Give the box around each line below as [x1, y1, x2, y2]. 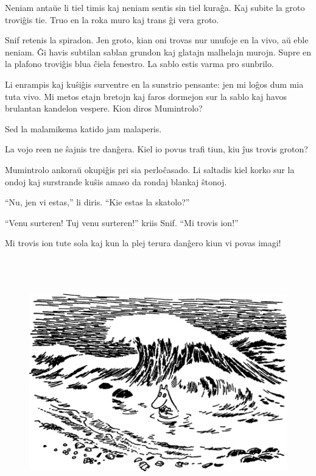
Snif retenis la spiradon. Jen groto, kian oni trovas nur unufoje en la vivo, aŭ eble [5, 34, 309, 46]
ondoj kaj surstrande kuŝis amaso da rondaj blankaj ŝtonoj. [5, 175, 227, 188]
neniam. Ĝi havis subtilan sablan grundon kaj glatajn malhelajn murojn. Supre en [5, 45, 312, 58]
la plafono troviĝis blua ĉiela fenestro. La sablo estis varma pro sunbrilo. [5, 57, 274, 70]
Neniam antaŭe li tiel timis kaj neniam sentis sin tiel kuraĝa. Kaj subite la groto [5, 1, 305, 13]
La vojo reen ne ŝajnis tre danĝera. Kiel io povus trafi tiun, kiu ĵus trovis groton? [5, 143, 308, 155]
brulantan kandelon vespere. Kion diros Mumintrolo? [5, 102, 203, 115]
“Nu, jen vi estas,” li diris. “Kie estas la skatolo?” [5, 196, 190, 208]
